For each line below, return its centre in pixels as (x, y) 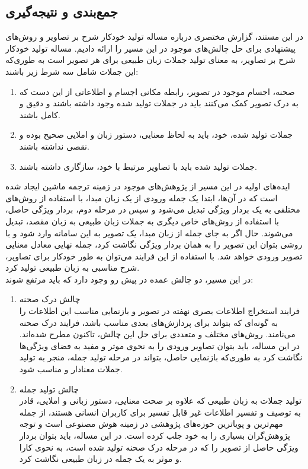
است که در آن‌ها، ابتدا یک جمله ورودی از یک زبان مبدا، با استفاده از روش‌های (142, 197)
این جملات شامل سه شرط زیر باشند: (72, 71)
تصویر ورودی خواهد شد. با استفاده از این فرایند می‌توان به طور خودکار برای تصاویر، (154, 256)
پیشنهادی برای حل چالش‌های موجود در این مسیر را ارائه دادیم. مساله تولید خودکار (150, 48)
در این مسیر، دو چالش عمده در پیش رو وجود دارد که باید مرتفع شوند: (129, 279)
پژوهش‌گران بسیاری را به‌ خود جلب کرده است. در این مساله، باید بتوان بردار (155, 435)
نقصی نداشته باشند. (54, 146)
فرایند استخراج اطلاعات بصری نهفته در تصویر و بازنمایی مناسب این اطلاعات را (160, 311)
